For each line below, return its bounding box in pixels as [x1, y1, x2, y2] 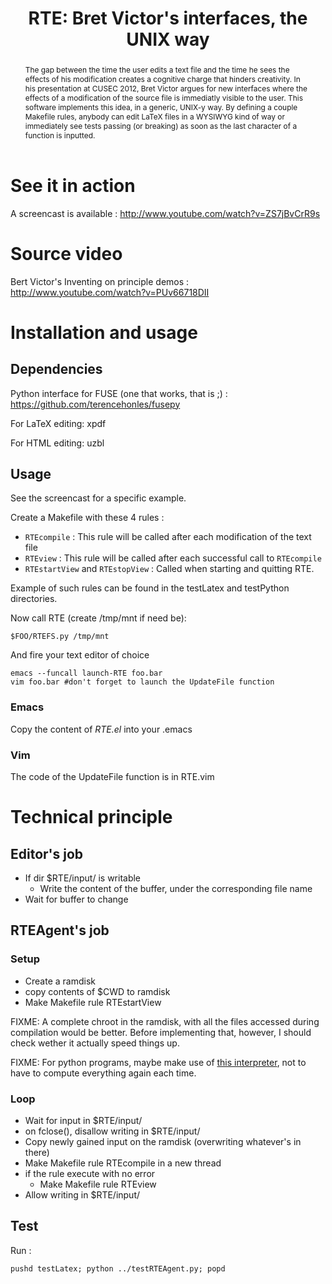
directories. [10, 593, 58, 605]
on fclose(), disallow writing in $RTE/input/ [24, 1125, 201, 1137]
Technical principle [10, 806, 173, 829]
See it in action [10, 174, 136, 197]
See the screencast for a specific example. [10, 492, 187, 504]
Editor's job [10, 845, 84, 862]
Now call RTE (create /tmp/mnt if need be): [10, 612, 187, 624]
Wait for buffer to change [24, 893, 129, 906]
